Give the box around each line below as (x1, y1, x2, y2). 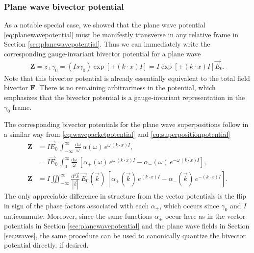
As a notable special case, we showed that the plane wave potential (4, 20, 205, 30)
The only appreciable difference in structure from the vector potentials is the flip (4, 191, 246, 201)
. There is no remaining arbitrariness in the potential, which (35, 82, 216, 93)
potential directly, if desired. (4, 240, 89, 250)
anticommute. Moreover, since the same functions (4, 211, 152, 221)
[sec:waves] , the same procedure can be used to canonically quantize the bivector (4, 230, 246, 240)
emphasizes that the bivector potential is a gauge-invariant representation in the (4, 92, 245, 102)
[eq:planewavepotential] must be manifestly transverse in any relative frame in (4, 29, 239, 39)
